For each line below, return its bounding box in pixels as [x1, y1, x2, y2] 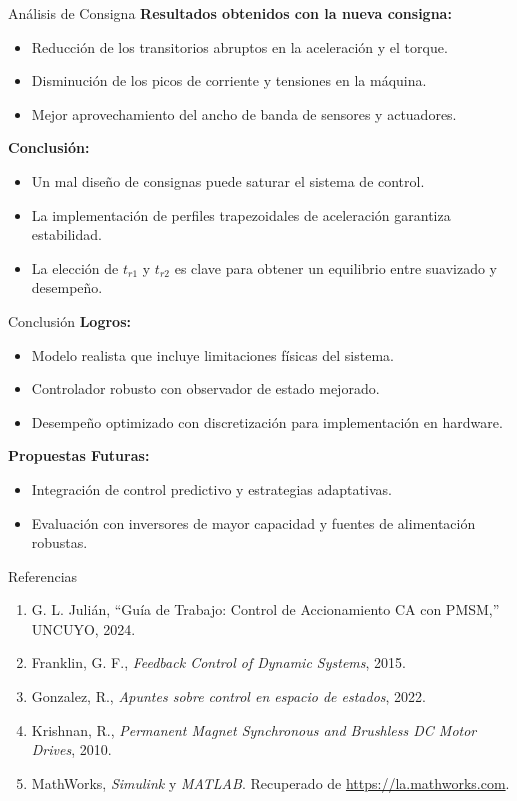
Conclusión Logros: [8, 310, 131, 331]
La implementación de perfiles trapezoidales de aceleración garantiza [31, 204, 451, 225]
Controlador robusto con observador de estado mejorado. [31, 378, 380, 399]
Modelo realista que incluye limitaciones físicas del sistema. [31, 344, 394, 365]
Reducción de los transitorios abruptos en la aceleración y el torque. [31, 36, 448, 57]
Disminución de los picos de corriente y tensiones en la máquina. [31, 70, 427, 91]
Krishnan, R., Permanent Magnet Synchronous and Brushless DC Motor [31, 719, 477, 740]
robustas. [31, 532, 88, 553]
